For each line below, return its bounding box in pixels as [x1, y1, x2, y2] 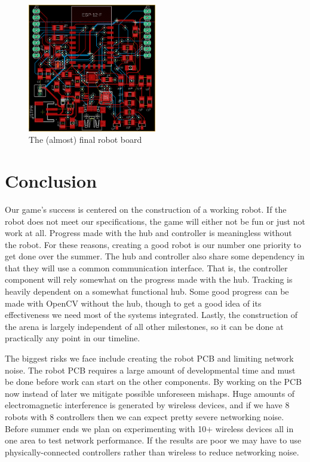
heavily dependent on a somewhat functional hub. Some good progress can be [5, 285, 289, 298]
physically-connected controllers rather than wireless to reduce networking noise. [5, 445, 299, 458]
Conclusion [5, 168, 97, 192]
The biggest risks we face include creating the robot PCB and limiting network [5, 352, 294, 365]
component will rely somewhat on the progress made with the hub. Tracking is [5, 273, 293, 286]
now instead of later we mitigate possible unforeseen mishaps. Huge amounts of [5, 387, 295, 399]
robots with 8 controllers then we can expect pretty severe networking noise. [5, 411, 284, 423]
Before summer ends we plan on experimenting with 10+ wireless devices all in [5, 422, 294, 435]
